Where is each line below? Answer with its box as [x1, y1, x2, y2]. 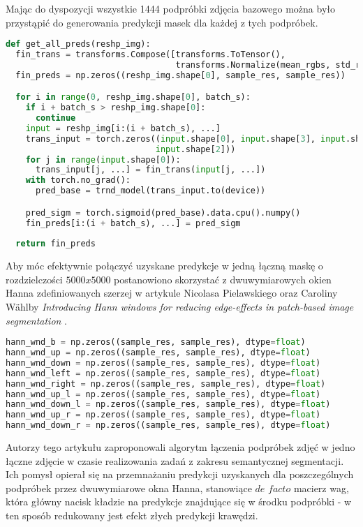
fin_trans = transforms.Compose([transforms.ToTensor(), [15, 50, 286, 60]
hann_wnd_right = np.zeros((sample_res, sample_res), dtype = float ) [6, 378, 326, 389]
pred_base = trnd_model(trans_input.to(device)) [35, 186, 266, 196]
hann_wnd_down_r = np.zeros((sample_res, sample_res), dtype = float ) [6, 420, 331, 431]
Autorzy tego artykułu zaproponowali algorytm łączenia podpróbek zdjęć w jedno [6, 440, 355, 454]
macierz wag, [293, 480, 349, 495]
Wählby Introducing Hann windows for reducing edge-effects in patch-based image [6, 299, 354, 314]
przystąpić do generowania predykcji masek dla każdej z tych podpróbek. [6, 15, 318, 29]
